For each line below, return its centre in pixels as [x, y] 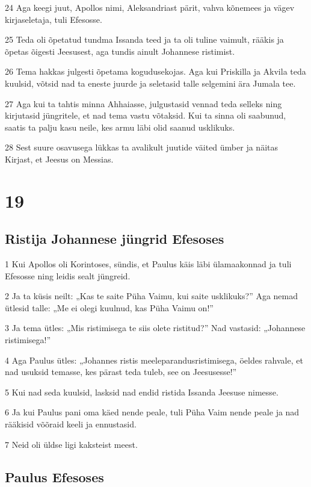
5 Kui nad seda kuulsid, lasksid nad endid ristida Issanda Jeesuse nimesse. [142, 392]
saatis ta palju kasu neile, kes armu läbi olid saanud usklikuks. [120, 127]
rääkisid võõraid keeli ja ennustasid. [71, 424]
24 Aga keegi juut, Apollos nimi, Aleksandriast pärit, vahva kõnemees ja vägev [150, 7]
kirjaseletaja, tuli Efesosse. [54, 19]
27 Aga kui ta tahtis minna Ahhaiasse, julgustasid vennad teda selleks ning [143, 103]
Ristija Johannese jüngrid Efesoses [115, 239]
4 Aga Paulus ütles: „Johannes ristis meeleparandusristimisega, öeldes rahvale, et [154, 360]
